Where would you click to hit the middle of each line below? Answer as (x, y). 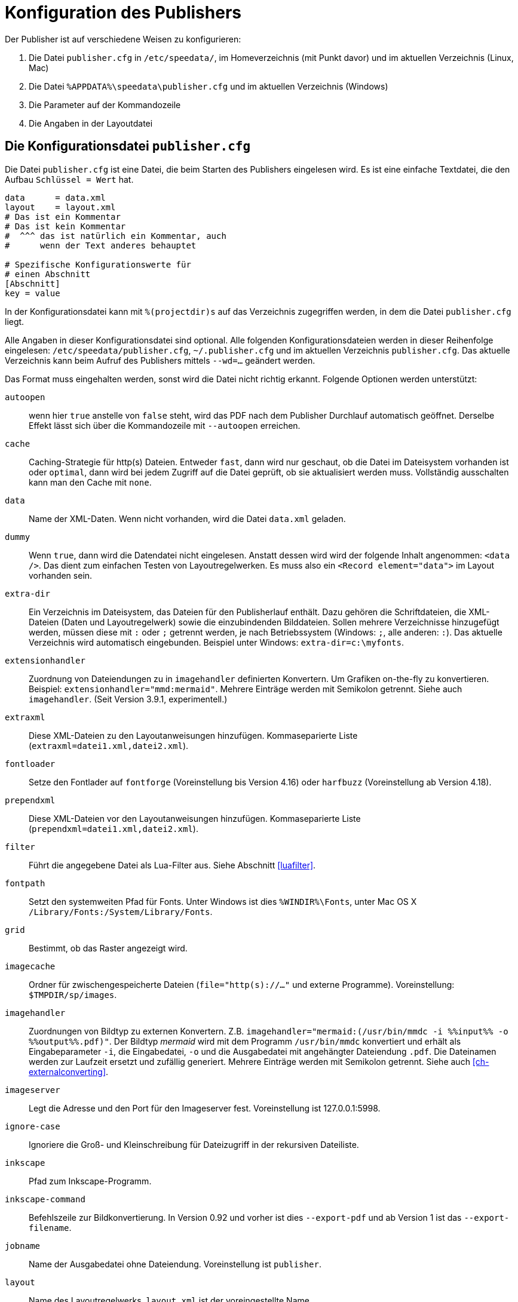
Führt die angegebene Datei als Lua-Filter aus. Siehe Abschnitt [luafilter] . (172, 865)
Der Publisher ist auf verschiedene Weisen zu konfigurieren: (123, 39)
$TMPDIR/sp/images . (73, 994)
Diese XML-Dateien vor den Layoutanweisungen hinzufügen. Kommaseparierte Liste (195, 818)
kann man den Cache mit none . (90, 482)
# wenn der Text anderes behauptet (101, 245)
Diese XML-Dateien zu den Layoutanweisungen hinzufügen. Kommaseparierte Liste (193, 735)
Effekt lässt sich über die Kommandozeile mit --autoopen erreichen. (165, 425)
